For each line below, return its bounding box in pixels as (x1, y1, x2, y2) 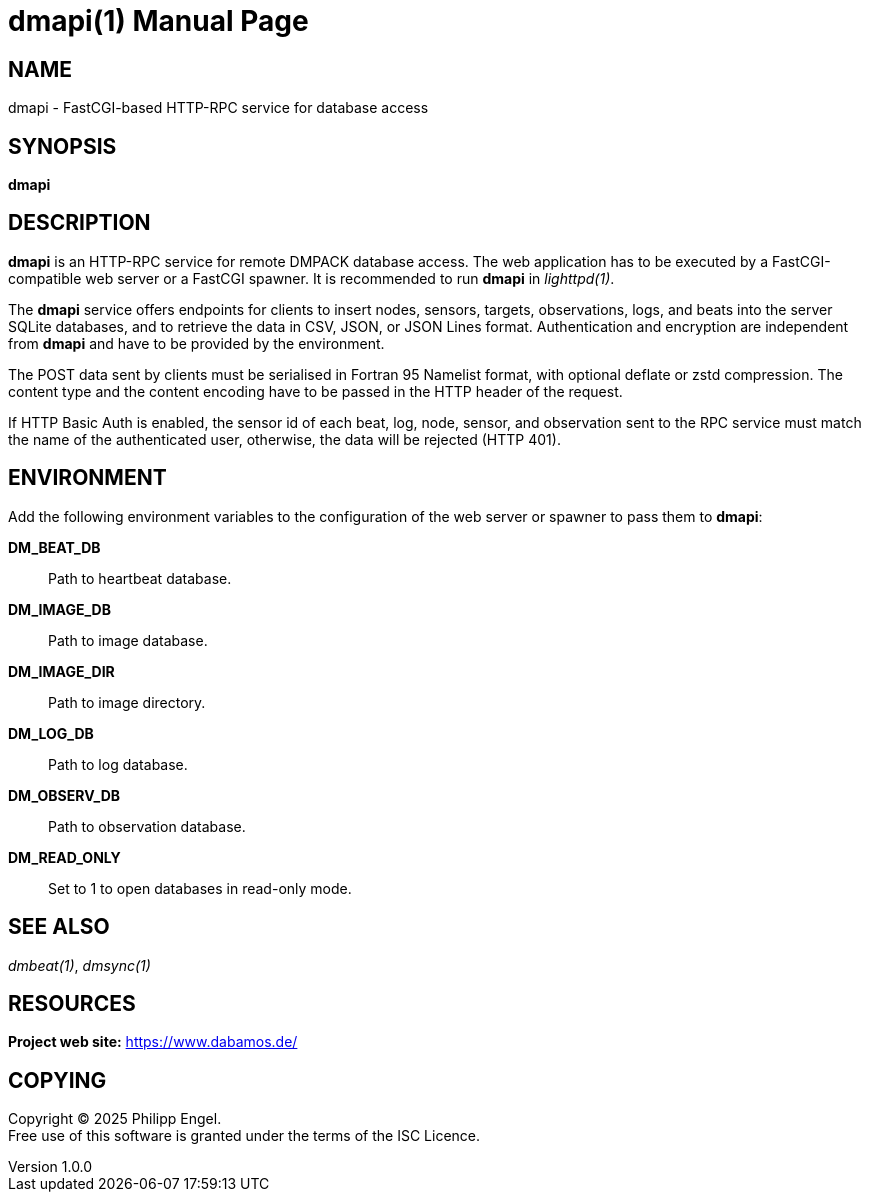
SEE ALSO (8, 914, 110, 940)
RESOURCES (8, 990, 136, 1016)
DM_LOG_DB (8, 724, 94, 742)
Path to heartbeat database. (48, 569, 232, 587)
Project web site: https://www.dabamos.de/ (8, 1033, 298, 1051)
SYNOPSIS (8, 133, 117, 159)
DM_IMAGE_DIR (8, 662, 115, 680)
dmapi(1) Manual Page (8, 4, 309, 38)
